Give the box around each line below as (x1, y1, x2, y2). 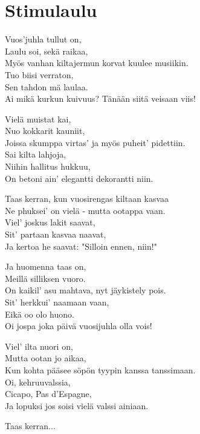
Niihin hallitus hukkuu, (5, 160, 91, 173)
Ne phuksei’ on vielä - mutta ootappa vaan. (5, 204, 166, 216)
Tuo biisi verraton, (5, 68, 74, 81)
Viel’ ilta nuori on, (5, 339, 73, 352)
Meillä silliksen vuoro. (5, 272, 86, 284)
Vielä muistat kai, (5, 112, 71, 125)
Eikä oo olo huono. (5, 307, 74, 320)
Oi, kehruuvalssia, (5, 375, 71, 388)
